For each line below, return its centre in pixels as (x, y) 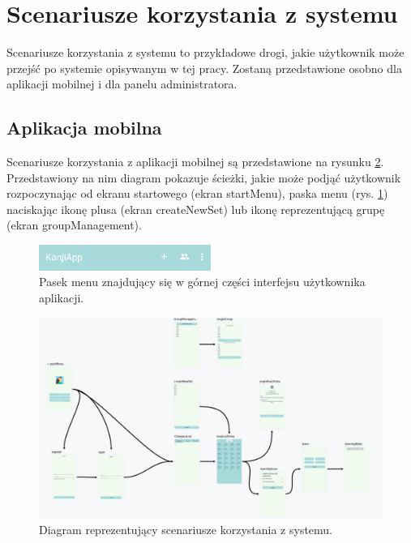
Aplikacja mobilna (84, 128)
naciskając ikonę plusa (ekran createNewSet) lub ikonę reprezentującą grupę (196, 209)
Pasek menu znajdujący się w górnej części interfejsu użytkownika (202, 282)
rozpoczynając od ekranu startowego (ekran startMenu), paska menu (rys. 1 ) (197, 193)
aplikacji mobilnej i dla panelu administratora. (122, 84)
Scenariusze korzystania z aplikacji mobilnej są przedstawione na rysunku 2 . (195, 162)
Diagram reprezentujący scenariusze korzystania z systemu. (186, 530)
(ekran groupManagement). (74, 225)
